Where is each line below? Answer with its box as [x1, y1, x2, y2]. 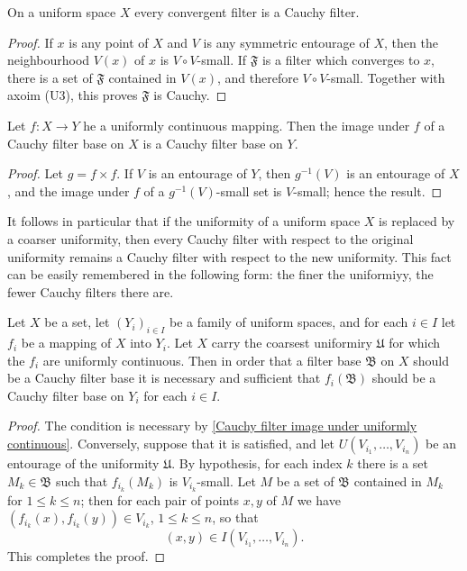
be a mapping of [21, 333, 112, 352]
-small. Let [197, 471, 256, 490]
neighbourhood [7, 50, 90, 69]
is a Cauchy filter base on [142, 133, 283, 152]
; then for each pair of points [80, 490, 240, 509]
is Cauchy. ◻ [153, 86, 227, 104]
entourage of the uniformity [7, 454, 160, 473]
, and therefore [216, 68, 298, 86]
